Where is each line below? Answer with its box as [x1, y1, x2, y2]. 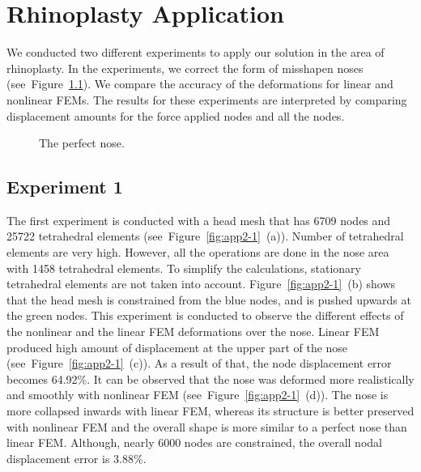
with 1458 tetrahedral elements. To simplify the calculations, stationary [6, 259, 361, 276]
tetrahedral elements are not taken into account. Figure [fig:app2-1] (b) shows [6, 275, 396, 292]
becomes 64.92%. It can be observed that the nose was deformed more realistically [6, 370, 415, 387]
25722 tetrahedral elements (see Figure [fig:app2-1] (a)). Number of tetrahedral [6, 227, 404, 245]
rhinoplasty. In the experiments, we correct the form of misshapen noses [6, 59, 364, 76]
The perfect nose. [39, 134, 125, 151]
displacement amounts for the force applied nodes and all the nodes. [6, 107, 345, 124]
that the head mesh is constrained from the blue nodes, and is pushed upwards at [6, 291, 411, 308]
